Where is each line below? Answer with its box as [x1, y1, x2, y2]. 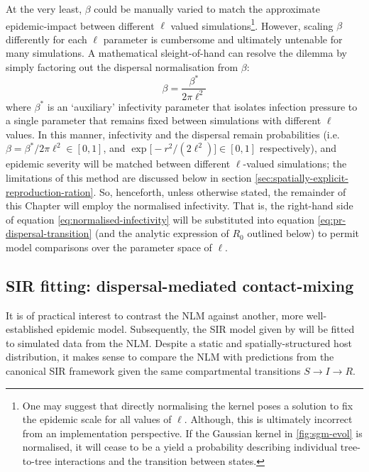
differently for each [6, 31, 87, 46]
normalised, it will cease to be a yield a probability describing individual [22, 439, 338, 454]
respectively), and [259, 141, 337, 155]
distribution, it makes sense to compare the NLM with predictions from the [6, 349, 334, 364]
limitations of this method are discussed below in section [6, 170, 252, 185]
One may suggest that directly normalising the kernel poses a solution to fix [22, 397, 353, 412]
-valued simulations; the [243, 156, 347, 171]
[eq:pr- [317, 212, 346, 226]
